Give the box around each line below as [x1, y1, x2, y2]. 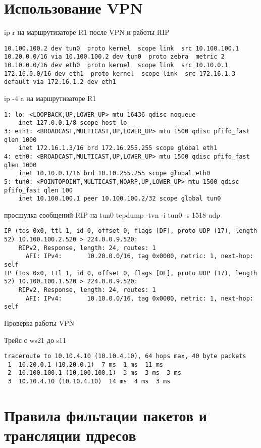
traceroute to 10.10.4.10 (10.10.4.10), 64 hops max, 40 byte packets [4, 353, 246, 360]
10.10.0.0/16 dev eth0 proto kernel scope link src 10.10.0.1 [4, 62, 228, 69]
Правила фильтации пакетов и [4, 405, 207, 425]
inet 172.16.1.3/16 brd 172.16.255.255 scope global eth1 [18, 144, 218, 152]
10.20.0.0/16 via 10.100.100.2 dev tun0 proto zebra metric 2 [4, 53, 225, 61]
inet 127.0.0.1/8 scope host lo [18, 119, 127, 127]
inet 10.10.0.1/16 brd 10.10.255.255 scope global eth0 [18, 170, 211, 177]
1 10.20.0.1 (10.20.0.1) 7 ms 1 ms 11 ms [8, 361, 163, 368]
